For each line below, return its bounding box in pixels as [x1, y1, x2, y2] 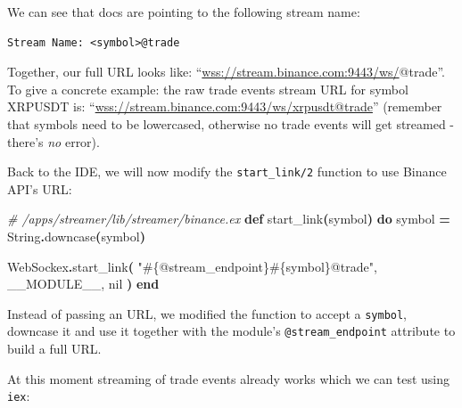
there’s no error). [7, 132, 100, 151]
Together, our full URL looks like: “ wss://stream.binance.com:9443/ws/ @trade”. [7, 62, 445, 81]
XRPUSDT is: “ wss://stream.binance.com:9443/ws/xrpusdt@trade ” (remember [7, 97, 442, 116]
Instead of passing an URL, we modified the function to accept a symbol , [7, 304, 408, 322]
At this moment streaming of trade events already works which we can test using [7, 369, 450, 388]
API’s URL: [7, 179, 72, 198]
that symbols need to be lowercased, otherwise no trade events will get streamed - [7, 114, 455, 133]
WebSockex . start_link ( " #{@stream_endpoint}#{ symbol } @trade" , [7, 257, 377, 275]
